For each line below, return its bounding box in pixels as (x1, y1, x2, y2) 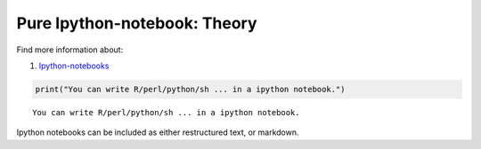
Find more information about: (16, 44, 124, 55)
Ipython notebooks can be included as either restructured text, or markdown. (16, 127, 299, 137)
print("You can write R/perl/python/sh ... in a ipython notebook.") (35, 84, 346, 94)
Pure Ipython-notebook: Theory (16, 13, 257, 33)
